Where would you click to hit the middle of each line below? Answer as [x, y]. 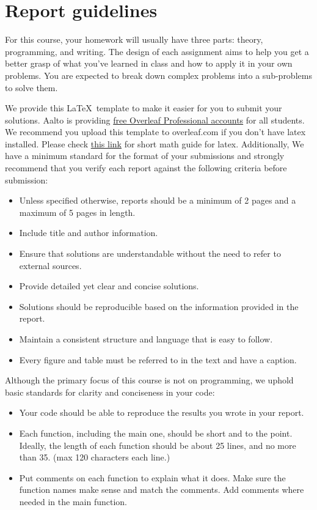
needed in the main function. [73, 501]
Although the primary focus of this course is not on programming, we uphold [149, 380]
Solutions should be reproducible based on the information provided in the [159, 306]
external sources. [50, 265]
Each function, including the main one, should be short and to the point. [156, 433]
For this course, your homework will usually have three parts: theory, [134, 39]
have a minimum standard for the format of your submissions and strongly [145, 156]
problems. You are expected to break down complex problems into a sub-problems [158, 75]
